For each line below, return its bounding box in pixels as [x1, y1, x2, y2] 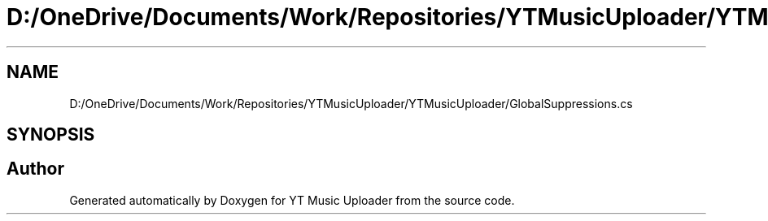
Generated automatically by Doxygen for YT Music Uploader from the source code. [69, 193, 515, 207]
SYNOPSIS [7, 124, 95, 145]
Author [7, 158, 64, 180]
